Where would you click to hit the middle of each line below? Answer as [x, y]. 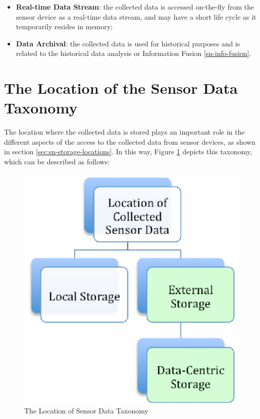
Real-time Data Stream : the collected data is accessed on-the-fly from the [135, 7]
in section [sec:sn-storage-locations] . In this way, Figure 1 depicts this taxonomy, [128, 152]
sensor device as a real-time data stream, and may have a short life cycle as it [136, 16]
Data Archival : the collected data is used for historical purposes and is [128, 43]
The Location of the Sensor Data [121, 88]
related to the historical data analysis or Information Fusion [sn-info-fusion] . [134, 53]
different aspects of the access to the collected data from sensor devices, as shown [130, 141]
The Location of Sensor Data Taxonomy [86, 411]
